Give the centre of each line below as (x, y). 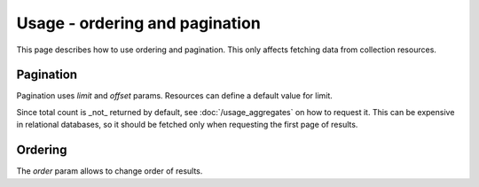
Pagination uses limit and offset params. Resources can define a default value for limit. (174, 96)
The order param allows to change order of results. (110, 171)
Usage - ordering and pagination (138, 23)
